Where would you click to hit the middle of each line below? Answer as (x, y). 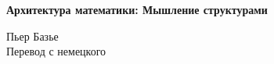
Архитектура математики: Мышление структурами (137, 9)
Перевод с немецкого (56, 51)
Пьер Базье (32, 36)
